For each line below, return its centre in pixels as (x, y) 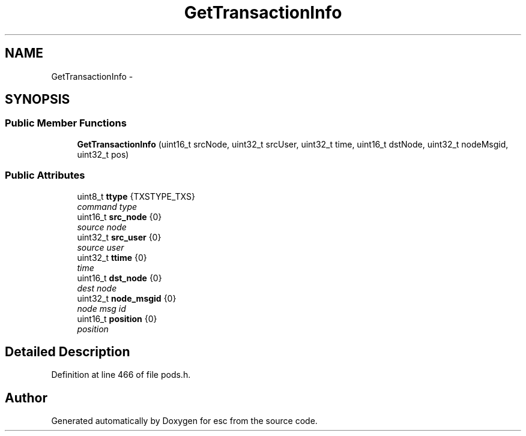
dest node (97, 288)
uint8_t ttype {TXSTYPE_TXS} (136, 196)
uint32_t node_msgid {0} (127, 298)
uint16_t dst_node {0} (119, 278)
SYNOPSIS (38, 100)
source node (102, 227)
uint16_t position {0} (117, 318)
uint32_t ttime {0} (112, 257)
